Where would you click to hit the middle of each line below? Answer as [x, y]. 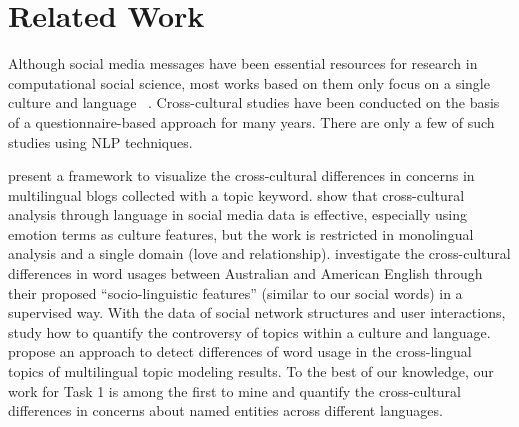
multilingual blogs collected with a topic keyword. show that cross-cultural [236, 194]
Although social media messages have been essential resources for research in [243, 63]
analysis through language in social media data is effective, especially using [237, 214]
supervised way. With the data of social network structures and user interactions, [257, 312]
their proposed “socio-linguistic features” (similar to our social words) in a [235, 292]
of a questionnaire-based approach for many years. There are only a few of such [251, 121]
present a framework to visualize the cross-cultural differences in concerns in [241, 175]
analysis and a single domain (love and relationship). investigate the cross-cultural [259, 253]
